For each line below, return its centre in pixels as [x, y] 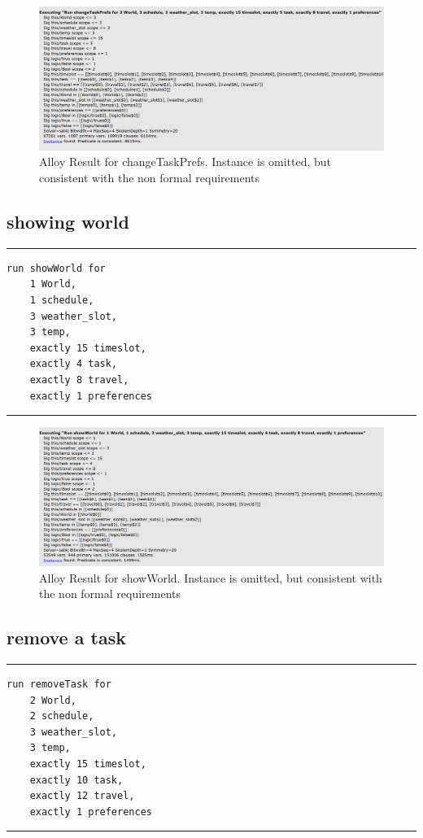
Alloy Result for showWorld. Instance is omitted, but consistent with [211, 577]
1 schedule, [62, 300]
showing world [68, 221]
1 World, [53, 284]
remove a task [66, 637]
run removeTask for [59, 685]
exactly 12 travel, [82, 796]
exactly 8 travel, [79, 380]
